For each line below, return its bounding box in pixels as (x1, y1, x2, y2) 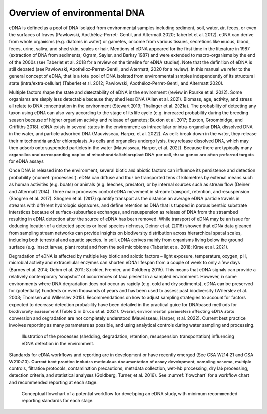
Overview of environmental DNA (9, 7, 145, 18)
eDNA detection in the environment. (21, 340, 95, 346)
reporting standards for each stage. (21, 398, 94, 404)
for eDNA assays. (9, 158, 45, 164)
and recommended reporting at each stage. (9, 379, 98, 385)
